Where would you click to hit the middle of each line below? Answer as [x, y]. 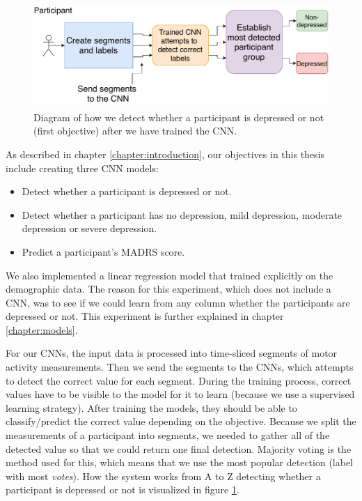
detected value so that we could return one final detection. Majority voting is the [179, 448]
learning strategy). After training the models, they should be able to [151, 407]
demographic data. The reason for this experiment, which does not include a [168, 289]
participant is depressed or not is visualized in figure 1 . [123, 490]
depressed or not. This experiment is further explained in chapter [145, 316]
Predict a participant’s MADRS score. [103, 251]
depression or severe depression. [89, 228]
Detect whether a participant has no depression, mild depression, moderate [182, 214]
